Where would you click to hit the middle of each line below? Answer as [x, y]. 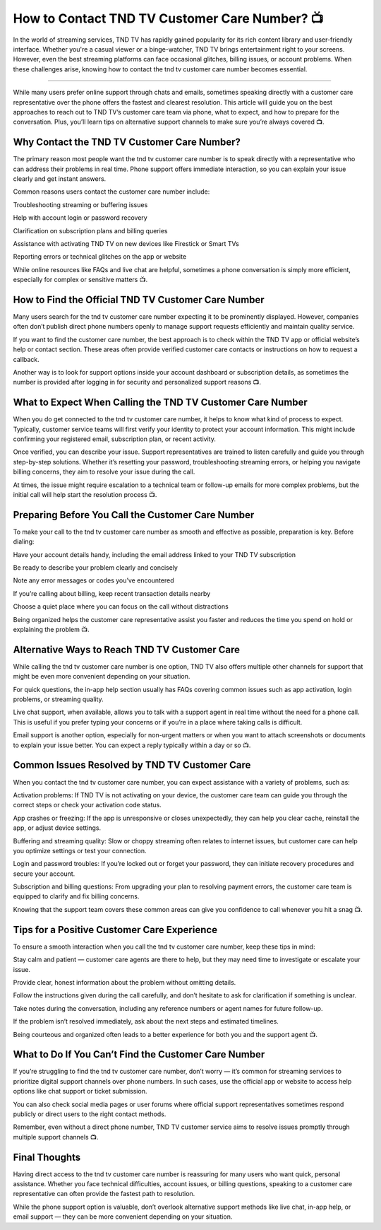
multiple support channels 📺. [56, 1137]
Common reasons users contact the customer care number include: [111, 192]
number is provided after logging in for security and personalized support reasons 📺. [137, 382]
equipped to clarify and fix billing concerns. [76, 896]
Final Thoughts [47, 1157]
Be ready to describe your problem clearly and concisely [95, 568]
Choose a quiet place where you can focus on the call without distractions [121, 607]
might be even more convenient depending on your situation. [102, 676]
